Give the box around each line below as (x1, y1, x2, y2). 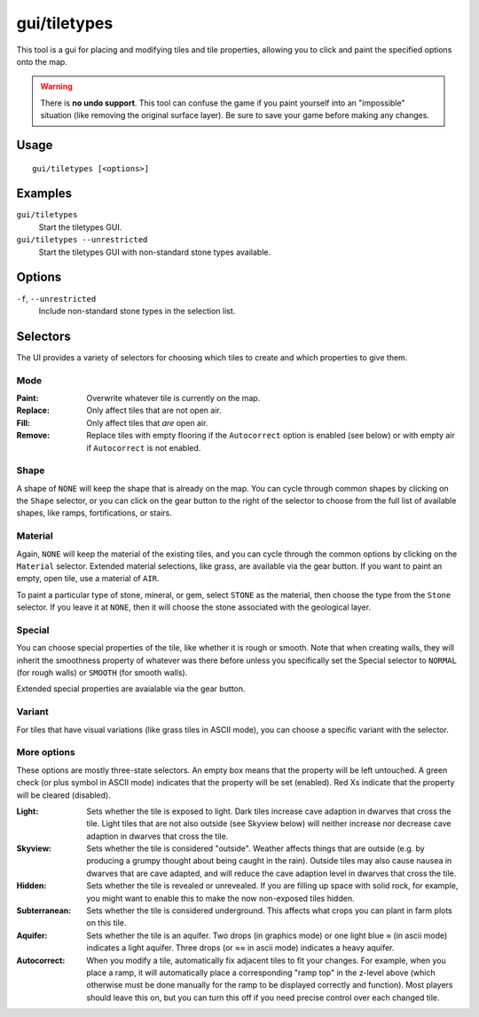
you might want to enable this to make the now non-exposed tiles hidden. (86, 893, 355, 903)
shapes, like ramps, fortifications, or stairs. (16, 508, 172, 518)
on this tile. (86, 918, 127, 928)
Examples (16, 186, 73, 201)
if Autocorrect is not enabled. (86, 442, 201, 453)
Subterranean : (16, 905, 72, 916)
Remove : (16, 430, 51, 441)
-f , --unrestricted (16, 293, 97, 304)
